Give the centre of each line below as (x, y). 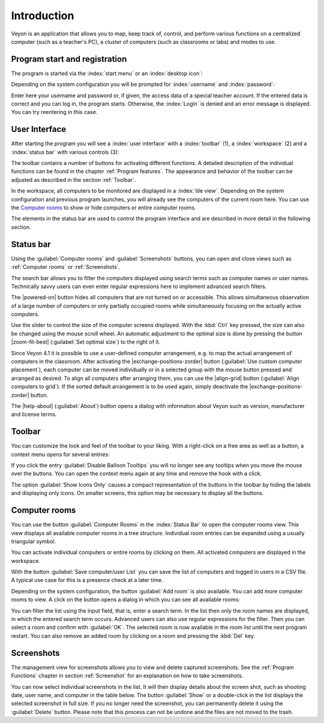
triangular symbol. (34, 541)
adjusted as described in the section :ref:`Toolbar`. (73, 179)
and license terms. (34, 415)
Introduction (43, 16)
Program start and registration (69, 59)
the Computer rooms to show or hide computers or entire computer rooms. (103, 208)
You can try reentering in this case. (54, 112)
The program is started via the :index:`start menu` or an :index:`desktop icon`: (107, 73)
